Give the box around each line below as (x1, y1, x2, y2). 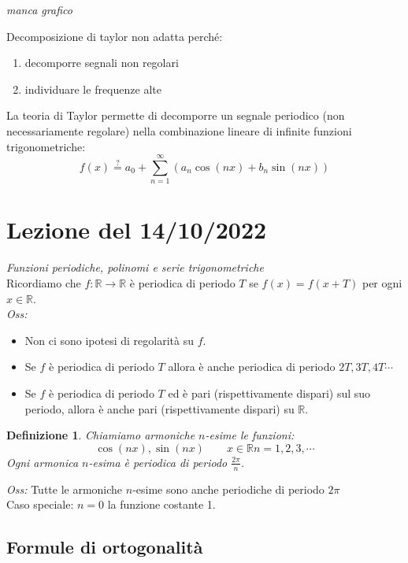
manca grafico (6, 2, 72, 17)
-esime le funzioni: (205, 427, 295, 443)
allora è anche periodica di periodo (168, 358, 336, 375)
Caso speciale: (6, 496, 74, 513)
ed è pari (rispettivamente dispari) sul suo (168, 384, 371, 401)
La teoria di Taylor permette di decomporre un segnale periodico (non (6, 107, 345, 124)
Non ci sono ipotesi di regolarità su (24, 332, 194, 348)
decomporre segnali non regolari (24, 54, 179, 71)
